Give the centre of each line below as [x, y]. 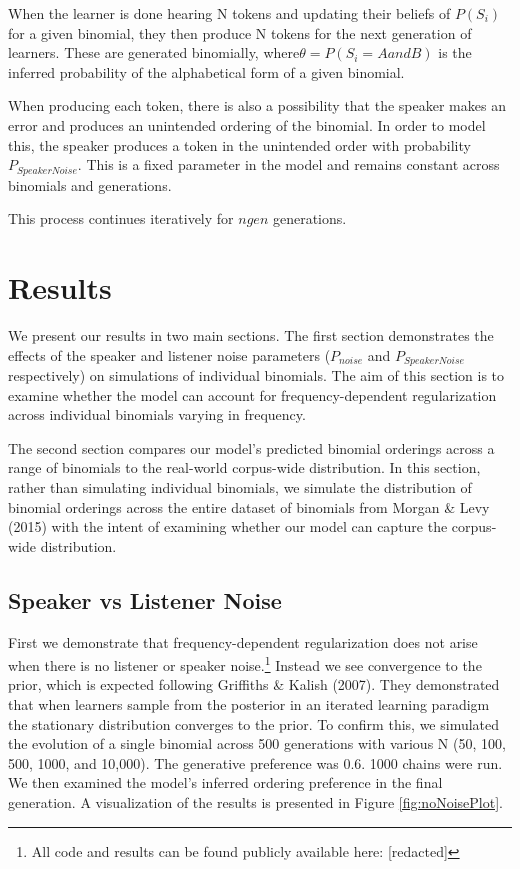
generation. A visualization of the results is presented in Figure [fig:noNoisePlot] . [255, 801]
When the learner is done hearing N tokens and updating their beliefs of [229, 13]
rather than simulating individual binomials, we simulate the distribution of [240, 486]
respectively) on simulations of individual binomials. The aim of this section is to [256, 374]
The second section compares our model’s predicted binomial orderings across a [251, 447]
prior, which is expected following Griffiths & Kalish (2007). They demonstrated [254, 684]
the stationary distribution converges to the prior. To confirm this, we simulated [254, 723]
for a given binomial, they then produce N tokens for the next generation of [240, 32]
